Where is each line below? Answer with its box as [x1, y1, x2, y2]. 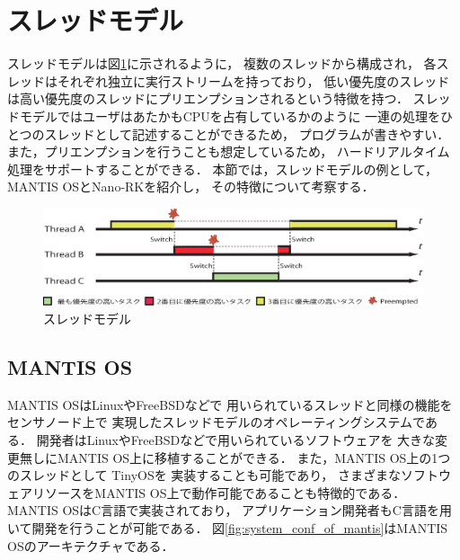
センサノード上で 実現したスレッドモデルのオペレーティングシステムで [7, 413, 425, 431]
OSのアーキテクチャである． [7, 536, 174, 555]
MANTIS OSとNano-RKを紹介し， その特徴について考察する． [7, 177, 375, 196]
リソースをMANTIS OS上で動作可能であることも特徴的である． [31, 483, 406, 502]
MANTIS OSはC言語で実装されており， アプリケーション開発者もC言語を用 [7, 501, 452, 520]
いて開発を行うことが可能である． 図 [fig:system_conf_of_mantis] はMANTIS [7, 518, 448, 537]
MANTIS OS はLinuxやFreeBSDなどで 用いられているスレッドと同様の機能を [7, 395, 453, 413]
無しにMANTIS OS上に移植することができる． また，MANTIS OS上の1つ [19, 448, 451, 467]
